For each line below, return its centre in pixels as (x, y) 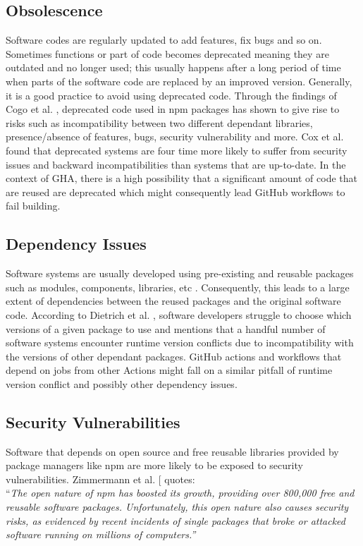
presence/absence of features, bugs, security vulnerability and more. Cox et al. (175, 136)
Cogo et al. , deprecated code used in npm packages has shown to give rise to (173, 109)
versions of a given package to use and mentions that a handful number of (166, 328)
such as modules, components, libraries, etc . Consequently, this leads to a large (178, 287)
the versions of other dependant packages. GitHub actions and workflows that (174, 356)
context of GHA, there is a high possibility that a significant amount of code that (182, 178)
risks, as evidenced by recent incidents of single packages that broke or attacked (176, 520)
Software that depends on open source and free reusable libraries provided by (172, 451)
